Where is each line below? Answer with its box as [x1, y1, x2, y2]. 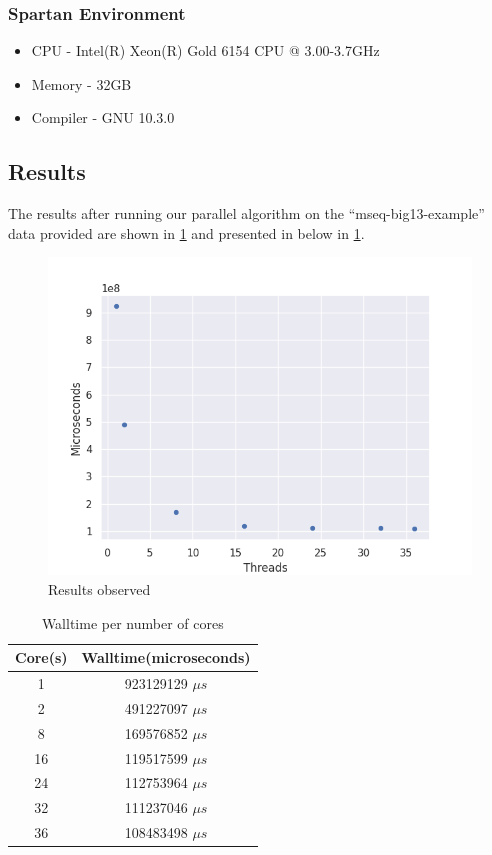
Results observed [48, 578, 151, 599]
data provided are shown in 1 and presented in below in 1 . [8, 222, 365, 243]
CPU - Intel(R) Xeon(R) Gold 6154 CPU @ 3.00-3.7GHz [31, 40, 380, 61]
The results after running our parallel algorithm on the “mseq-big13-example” [8, 203, 485, 224]
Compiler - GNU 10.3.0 [31, 107, 175, 128]
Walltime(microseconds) [81, 647, 251, 668]
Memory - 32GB [31, 73, 132, 94]
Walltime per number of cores [41, 612, 224, 633]
